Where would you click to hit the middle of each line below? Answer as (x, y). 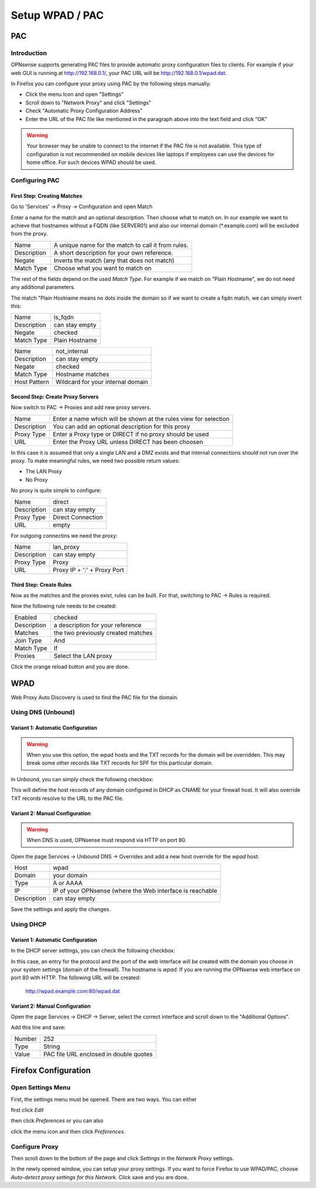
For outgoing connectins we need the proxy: (64, 535)
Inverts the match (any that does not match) (114, 260)
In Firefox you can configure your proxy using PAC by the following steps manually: (111, 84)
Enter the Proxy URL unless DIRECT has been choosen (128, 442)
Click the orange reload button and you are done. (70, 667)
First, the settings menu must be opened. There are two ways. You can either (104, 1099)
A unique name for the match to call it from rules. (121, 245)
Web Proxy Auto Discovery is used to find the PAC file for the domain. (95, 697)
